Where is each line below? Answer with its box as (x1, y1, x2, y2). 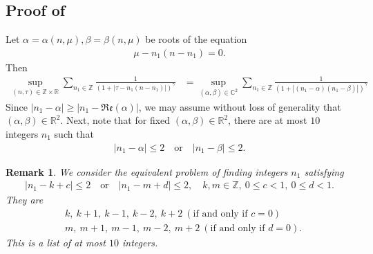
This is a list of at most (6, 235, 106, 249)
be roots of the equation (145, 32, 247, 46)
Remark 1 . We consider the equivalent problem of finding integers (6, 164, 288, 179)
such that (54, 127, 94, 140)
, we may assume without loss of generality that (138, 99, 341, 114)
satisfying (304, 164, 344, 179)
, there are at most (228, 113, 307, 127)
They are (6, 192, 44, 207)
